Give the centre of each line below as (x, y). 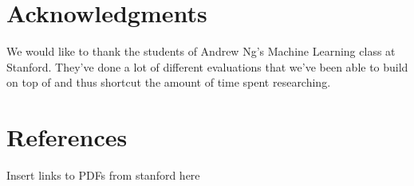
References (67, 137)
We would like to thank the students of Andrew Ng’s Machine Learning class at (201, 51)
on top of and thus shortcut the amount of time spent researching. (169, 82)
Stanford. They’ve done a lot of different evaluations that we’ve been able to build (207, 66)
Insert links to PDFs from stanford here (103, 175)
